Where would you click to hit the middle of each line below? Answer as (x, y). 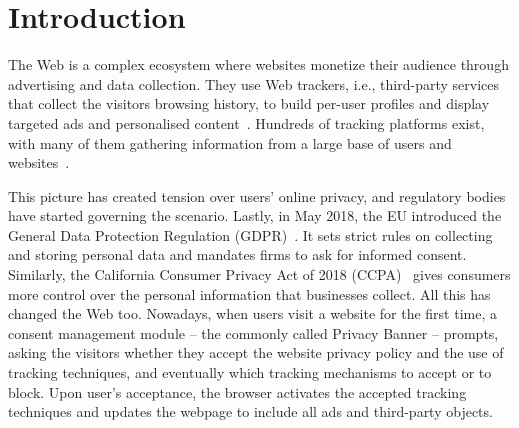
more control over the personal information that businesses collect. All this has (249, 293)
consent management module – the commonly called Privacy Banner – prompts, (253, 332)
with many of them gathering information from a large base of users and (230, 142)
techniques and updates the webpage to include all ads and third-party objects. (250, 411)
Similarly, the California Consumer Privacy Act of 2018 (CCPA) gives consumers (259, 274)
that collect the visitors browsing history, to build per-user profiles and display (249, 103)
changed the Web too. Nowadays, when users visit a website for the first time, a (252, 313)
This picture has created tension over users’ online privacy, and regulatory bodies (257, 195)
